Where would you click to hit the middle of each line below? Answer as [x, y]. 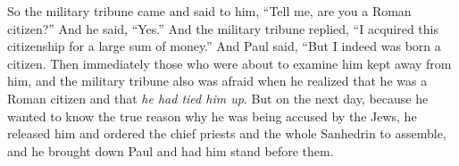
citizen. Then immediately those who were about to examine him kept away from [229, 63]
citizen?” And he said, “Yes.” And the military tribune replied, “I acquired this [223, 28]
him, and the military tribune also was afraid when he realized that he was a [217, 81]
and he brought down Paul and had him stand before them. [171, 150]
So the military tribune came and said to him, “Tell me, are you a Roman [209, 11]
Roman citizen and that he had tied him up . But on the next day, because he [218, 98]
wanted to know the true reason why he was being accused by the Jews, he [212, 116]
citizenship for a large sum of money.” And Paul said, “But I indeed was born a [224, 46]
